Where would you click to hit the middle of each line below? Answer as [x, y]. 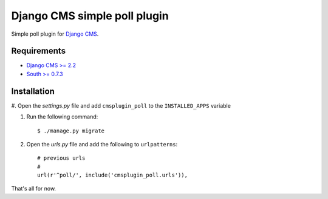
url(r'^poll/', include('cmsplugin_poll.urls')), [113, 175]
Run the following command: [62, 117]
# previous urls [61, 158]
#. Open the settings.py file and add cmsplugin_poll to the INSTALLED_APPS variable [121, 105]
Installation [33, 91]
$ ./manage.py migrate [71, 131]
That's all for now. [34, 189]
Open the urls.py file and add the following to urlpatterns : [102, 144]
